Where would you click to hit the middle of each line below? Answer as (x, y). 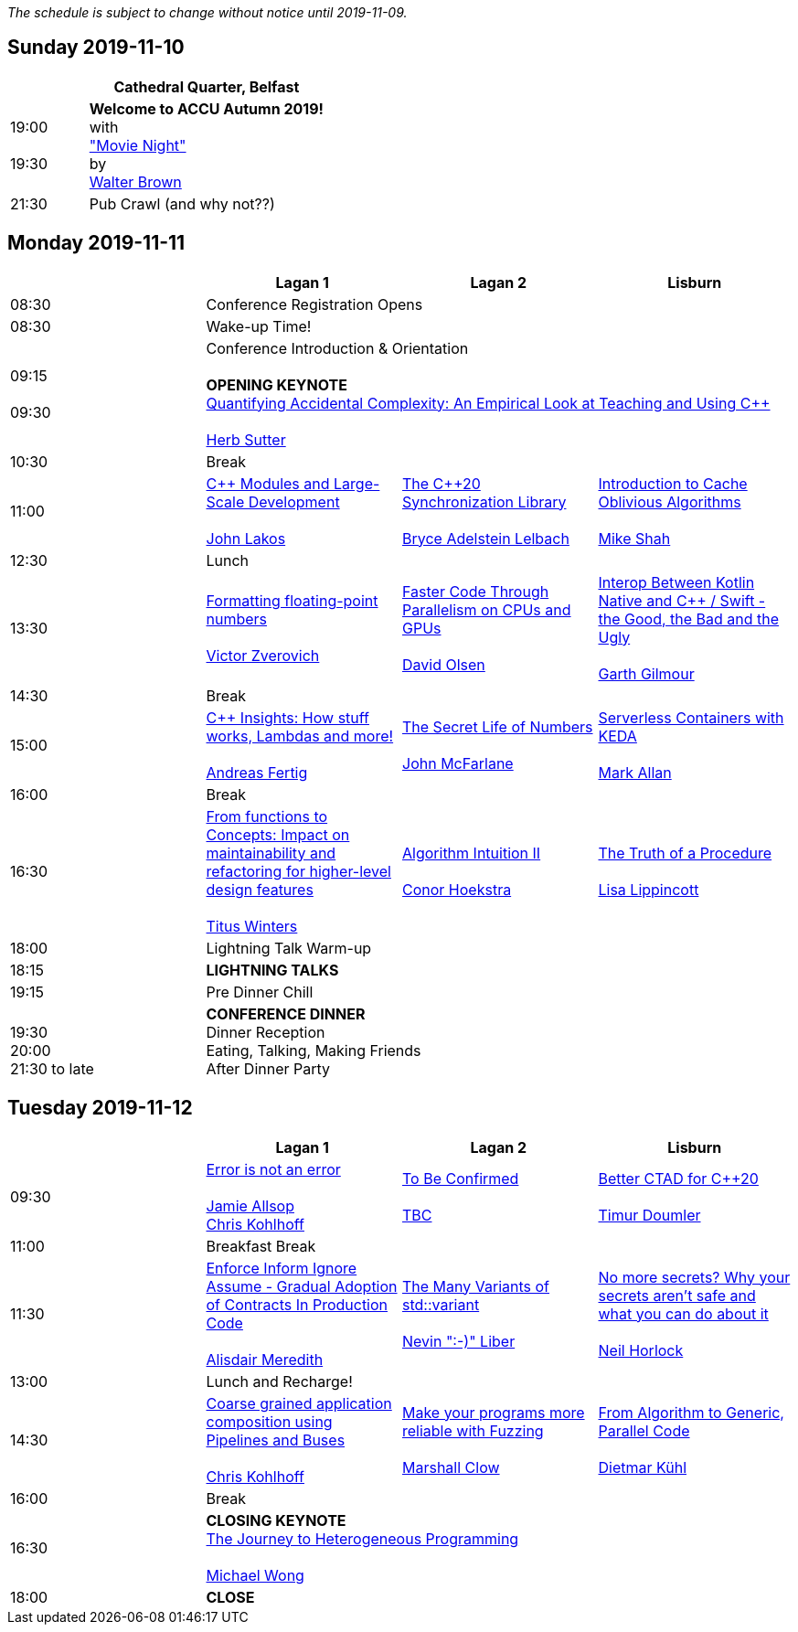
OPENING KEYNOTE (277, 384)
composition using (269, 1421)
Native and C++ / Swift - (682, 600)
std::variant (441, 1304)
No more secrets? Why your (694, 1277)
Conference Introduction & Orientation (337, 348)
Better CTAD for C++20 (678, 1178)
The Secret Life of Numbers (498, 726)
